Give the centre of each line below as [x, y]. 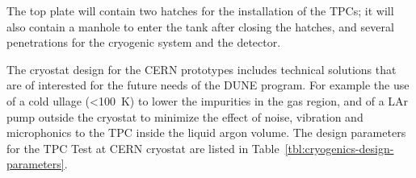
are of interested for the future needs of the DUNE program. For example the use [208, 85]
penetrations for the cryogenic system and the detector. [144, 42]
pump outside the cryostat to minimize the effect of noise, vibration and [185, 116]
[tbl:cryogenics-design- [339, 148]
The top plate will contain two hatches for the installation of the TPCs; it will [200, 10]
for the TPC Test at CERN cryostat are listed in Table [143, 148]
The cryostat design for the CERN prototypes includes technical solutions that [202, 69]
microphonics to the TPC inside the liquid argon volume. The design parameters [206, 132]
